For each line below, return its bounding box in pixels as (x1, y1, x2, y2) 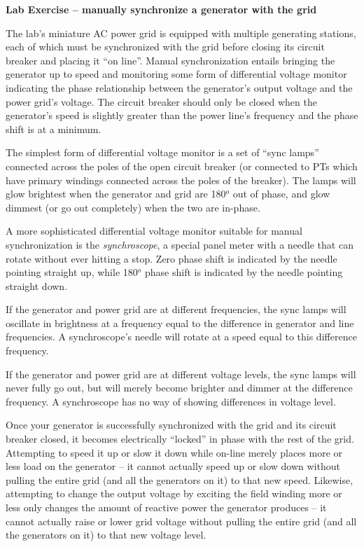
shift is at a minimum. (6, 121, 101, 136)
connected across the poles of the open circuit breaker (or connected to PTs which (6, 158, 358, 173)
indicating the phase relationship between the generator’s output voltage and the (6, 80, 353, 95)
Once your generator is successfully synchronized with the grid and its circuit (6, 417, 337, 432)
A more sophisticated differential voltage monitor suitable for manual (6, 223, 302, 238)
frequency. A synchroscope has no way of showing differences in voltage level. (6, 394, 336, 408)
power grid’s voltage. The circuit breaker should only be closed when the (6, 94, 317, 109)
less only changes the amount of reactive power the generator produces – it (6, 500, 327, 514)
